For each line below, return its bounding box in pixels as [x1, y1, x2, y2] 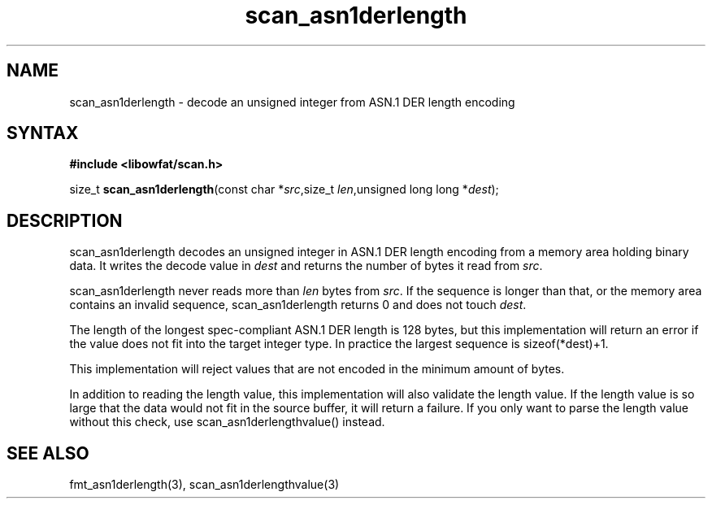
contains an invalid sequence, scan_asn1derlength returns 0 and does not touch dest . [69, 298, 527, 312]
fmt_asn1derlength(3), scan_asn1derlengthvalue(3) [69, 477, 340, 492]
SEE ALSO [7, 442, 89, 464]
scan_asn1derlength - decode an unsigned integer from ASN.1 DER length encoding [69, 94, 515, 109]
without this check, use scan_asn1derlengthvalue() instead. [69, 415, 385, 429]
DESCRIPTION [7, 210, 123, 231]
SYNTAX [7, 123, 79, 144]
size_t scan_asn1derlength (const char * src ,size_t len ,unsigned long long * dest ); [69, 182, 499, 197]
